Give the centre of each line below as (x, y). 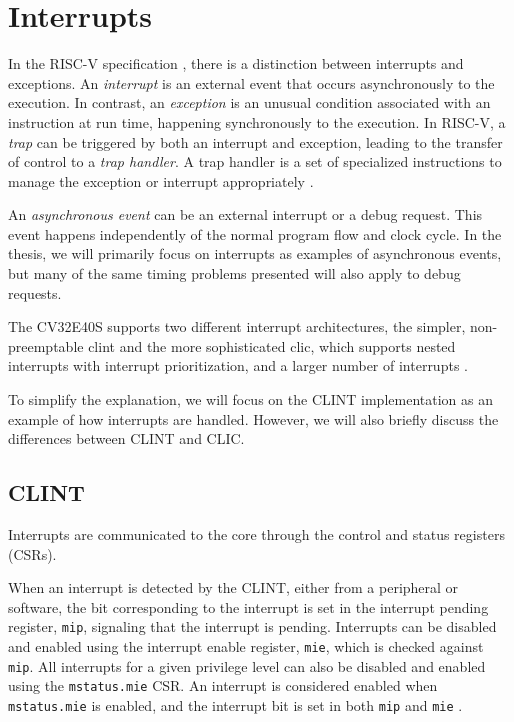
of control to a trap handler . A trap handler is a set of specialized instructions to (255, 161)
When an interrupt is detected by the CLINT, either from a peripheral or (233, 587)
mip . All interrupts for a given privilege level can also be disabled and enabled (247, 665)
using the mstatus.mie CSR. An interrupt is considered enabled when (223, 685)
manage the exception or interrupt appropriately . (161, 180)
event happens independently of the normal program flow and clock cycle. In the (255, 233)
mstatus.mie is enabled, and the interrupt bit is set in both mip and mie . (235, 705)
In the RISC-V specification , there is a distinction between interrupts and (236, 63)
